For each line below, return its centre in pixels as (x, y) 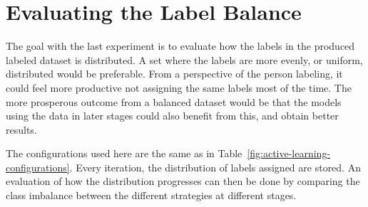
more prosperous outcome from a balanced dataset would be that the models (174, 101)
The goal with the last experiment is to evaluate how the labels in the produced (180, 46)
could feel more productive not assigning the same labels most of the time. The (179, 87)
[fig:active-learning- (289, 153)
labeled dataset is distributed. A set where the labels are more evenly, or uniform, (184, 59)
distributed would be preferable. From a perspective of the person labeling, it (174, 74)
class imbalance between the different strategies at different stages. (151, 195)
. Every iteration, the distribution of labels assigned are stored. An (215, 167)
